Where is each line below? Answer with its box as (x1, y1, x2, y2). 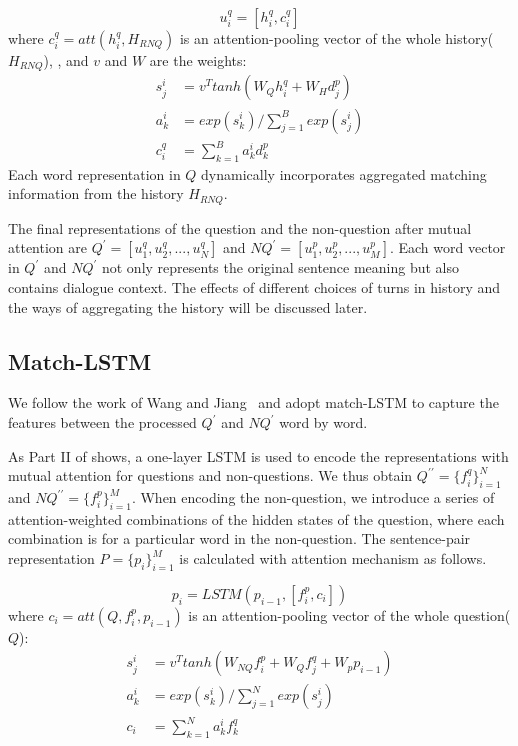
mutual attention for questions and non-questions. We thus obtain (8, 465, 413, 486)
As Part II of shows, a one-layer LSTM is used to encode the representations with (8, 445, 509, 466)
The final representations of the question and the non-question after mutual (8, 217, 472, 238)
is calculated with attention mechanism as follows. (179, 548, 487, 569)
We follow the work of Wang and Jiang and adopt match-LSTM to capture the (8, 392, 499, 413)
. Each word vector (389, 237, 506, 258)
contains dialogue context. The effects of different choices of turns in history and (8, 277, 501, 298)
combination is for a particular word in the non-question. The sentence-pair (8, 528, 471, 549)
